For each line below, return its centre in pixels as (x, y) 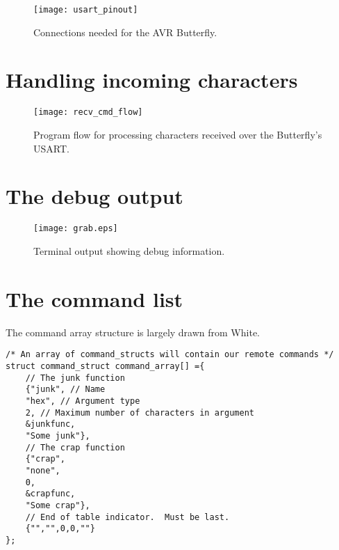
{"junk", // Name (65, 390)
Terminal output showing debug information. (129, 251)
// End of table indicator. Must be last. (127, 517)
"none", (43, 470)
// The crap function (75, 447)
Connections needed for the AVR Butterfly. (125, 32)
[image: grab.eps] (76, 229)
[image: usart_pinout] (86, 10)
